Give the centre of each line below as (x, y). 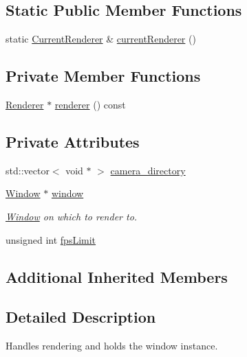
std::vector (28, 170)
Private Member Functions (103, 76)
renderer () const (90, 104)
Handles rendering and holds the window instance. (112, 346)
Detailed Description (81, 317)
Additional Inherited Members (117, 276)
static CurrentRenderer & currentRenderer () (101, 39)
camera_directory (148, 170)
